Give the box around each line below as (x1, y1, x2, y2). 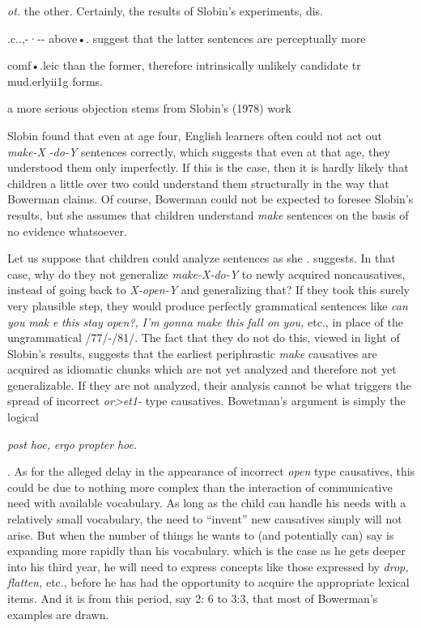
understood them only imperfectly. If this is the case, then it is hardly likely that (7, 159, 409, 176)
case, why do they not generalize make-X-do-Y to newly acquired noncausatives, (7, 265, 406, 282)
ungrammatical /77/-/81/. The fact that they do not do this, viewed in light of (7, 329, 400, 346)
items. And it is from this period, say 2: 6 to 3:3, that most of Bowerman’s (7, 590, 378, 606)
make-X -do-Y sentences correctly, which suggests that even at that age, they (7, 143, 390, 160)
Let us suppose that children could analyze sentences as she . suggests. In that (7, 250, 396, 267)
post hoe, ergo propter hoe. (7, 435, 138, 452)
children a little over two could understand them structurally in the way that (7, 174, 389, 191)
